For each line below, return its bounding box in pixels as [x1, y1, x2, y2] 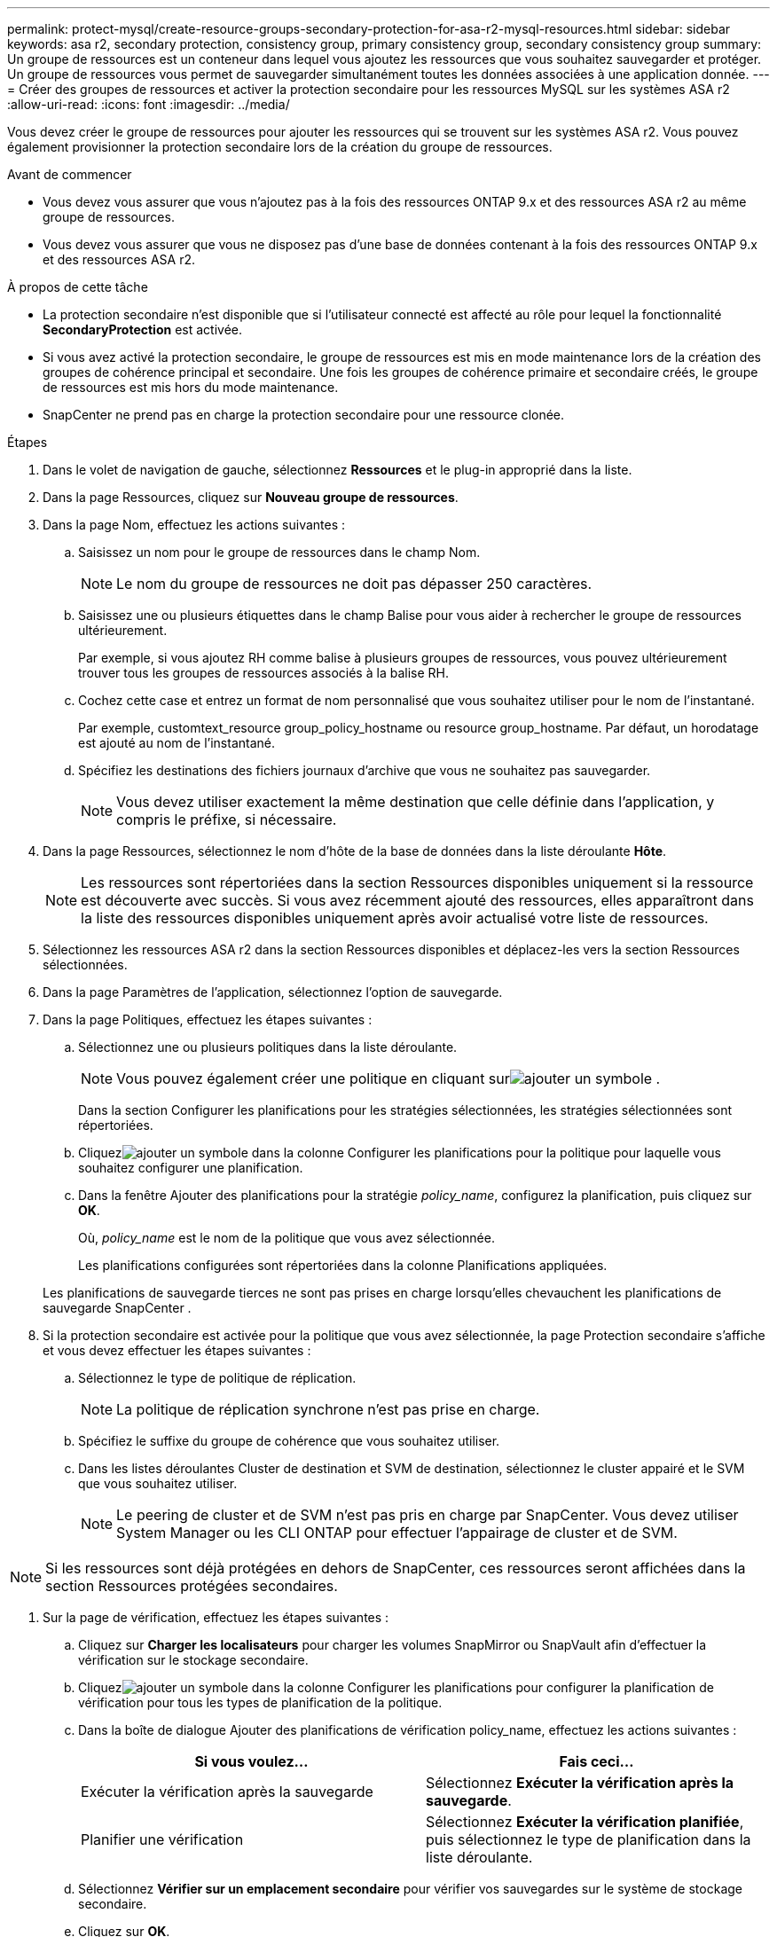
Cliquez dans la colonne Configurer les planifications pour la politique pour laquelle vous [78, 1145, 722, 1160]
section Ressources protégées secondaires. [45, 1577, 338, 1595]
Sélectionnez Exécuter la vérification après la [426, 1774, 734, 1792]
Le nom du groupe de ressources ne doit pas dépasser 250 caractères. [116, 575, 593, 592]
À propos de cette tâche [7, 279, 148, 294]
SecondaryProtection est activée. [43, 322, 242, 337]
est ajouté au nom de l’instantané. [78, 735, 276, 750]
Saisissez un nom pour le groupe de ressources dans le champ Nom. [78, 545, 481, 560]
